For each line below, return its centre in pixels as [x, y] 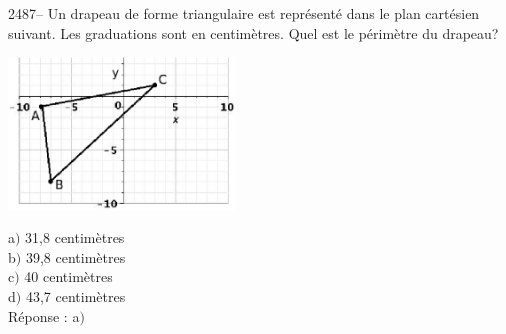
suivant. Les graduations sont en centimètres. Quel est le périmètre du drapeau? [253, 32]
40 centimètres [68, 276]
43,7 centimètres [75, 295]
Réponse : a [44, 315]
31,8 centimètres [75, 237]
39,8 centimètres [75, 256]
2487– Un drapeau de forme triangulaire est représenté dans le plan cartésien [244, 13]
